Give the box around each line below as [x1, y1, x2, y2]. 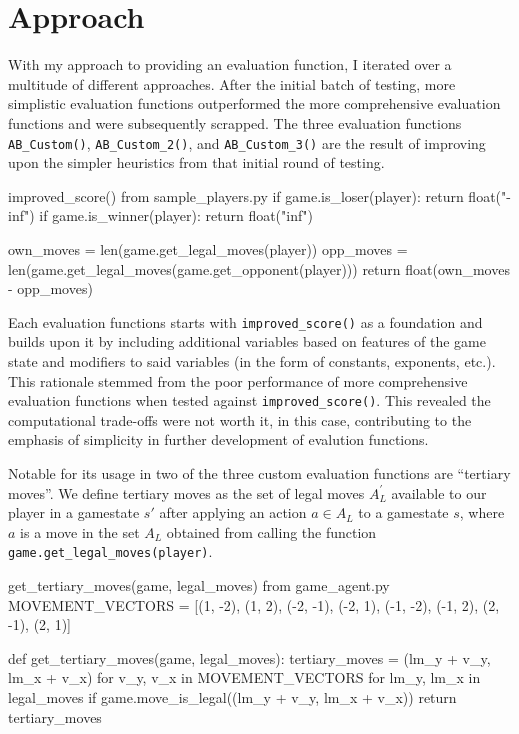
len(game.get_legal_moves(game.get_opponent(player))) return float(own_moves [8, 258, 510, 279]
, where [459, 502, 505, 523]
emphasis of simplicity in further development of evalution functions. [8, 429, 429, 450]
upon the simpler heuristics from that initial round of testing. [8, 152, 385, 173]
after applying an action [159, 502, 307, 523]
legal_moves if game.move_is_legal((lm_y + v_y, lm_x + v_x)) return [8, 687, 457, 707]
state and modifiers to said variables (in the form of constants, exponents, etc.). [8, 350, 496, 371]
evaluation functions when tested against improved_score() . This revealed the [8, 390, 491, 411]
